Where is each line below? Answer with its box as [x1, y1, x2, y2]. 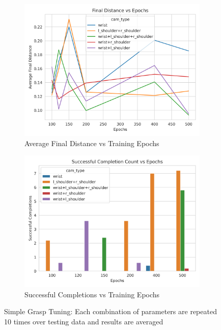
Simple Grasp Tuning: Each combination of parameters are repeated [4, 306, 217, 317]
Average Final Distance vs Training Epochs [24, 137, 159, 148]
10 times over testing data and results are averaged [4, 316, 163, 326]
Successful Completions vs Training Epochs [24, 289, 160, 299]
